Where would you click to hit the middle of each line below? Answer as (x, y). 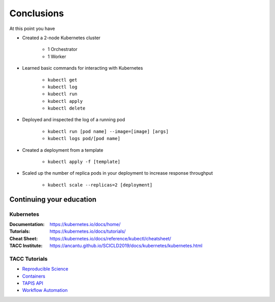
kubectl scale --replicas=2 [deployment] (100, 185)
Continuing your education (53, 199)
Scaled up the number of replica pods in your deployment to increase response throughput (118, 173)
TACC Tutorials (29, 259)
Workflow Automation (45, 290)
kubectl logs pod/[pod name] (84, 139)
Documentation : (27, 224)
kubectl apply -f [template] (84, 162)
